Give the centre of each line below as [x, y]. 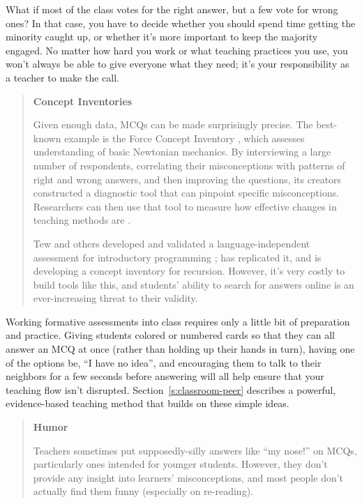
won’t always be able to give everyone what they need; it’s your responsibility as [178, 64]
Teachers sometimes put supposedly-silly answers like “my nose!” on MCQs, [195, 450]
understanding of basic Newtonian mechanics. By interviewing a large [182, 152]
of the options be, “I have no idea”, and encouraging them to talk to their [164, 362]
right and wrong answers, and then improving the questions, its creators [187, 179]
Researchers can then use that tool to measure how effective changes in [185, 206]
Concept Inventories [83, 101]
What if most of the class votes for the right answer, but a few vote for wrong [172, 9]
